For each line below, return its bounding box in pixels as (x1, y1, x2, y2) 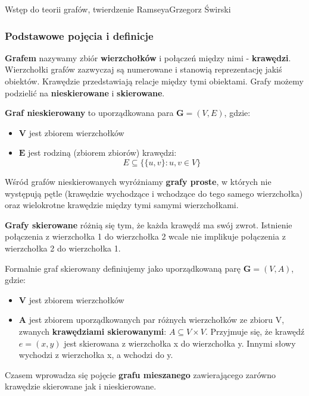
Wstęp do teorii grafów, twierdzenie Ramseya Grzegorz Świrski (5, 3, 231, 15)
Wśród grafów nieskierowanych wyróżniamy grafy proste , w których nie (5, 175, 271, 187)
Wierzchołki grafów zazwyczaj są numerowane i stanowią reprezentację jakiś (5, 63, 282, 76)
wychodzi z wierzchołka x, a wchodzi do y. (18, 348, 173, 361)
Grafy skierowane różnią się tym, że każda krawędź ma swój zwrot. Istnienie (5, 218, 292, 231)
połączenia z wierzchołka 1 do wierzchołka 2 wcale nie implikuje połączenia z (5, 230, 286, 243)
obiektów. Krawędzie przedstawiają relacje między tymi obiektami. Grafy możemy (5, 75, 304, 87)
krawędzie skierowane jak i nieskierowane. (5, 380, 157, 392)
